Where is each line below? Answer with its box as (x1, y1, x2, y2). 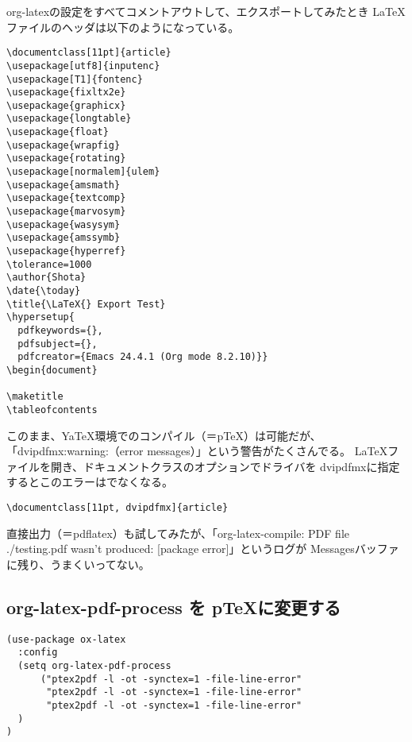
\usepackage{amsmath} (6, 179, 121, 191)
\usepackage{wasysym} (6, 218, 121, 230)
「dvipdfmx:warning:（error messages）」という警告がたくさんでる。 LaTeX (6, 442, 388, 459)
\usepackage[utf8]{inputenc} (6, 60, 160, 71)
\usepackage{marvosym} (6, 206, 126, 218)
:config (17, 647, 58, 659)
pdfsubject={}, (17, 338, 98, 350)
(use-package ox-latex (6, 633, 126, 645)
